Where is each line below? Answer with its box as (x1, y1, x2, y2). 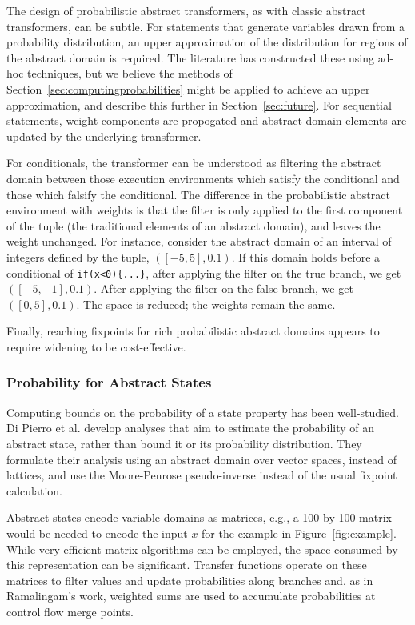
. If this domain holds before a (231, 248, 381, 265)
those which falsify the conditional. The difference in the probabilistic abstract (6, 186, 390, 202)
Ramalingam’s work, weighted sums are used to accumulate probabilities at (6, 587, 376, 604)
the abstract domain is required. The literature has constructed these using (6, 49, 374, 66)
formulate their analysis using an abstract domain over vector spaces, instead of (6, 451, 397, 467)
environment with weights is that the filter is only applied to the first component (6, 202, 403, 218)
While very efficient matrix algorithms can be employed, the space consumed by (6, 540, 398, 557)
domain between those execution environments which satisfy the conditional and (6, 170, 400, 186)
